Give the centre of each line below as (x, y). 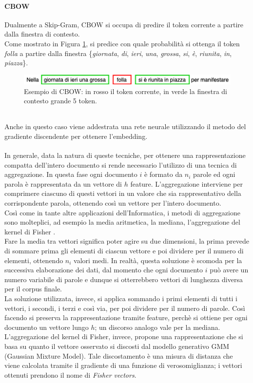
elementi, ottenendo (34, 260)
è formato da (163, 174)
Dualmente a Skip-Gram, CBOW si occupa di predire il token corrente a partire (124, 24)
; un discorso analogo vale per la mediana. (157, 327)
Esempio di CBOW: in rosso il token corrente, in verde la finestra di (126, 91)
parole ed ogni (214, 174)
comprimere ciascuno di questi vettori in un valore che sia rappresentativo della (123, 193)
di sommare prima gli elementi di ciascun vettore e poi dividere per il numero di (124, 251)
